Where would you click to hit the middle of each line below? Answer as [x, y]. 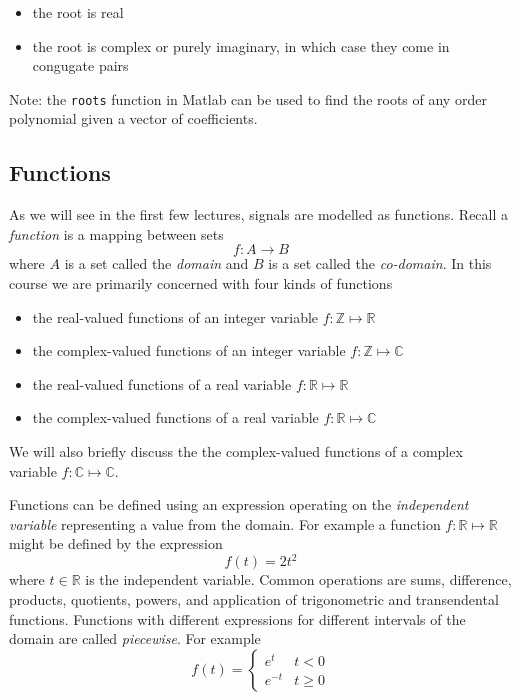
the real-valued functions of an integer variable [175, 316]
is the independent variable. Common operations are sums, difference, [298, 579]
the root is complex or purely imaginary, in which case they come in [241, 45]
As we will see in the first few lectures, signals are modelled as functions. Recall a [259, 214]
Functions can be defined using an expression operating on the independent [239, 504]
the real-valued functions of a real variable [162, 383]
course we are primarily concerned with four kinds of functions [201, 283]
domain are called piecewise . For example [135, 638]
